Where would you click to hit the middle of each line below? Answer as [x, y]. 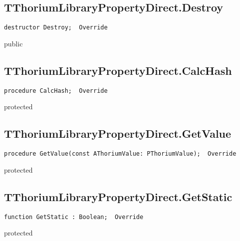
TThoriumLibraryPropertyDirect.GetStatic [118, 196]
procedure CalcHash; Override [56, 91]
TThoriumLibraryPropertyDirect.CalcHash [118, 70]
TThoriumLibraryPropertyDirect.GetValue [118, 133]
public [13, 43]
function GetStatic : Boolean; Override [74, 217]
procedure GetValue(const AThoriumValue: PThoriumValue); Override [120, 154]
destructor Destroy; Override [56, 28]
